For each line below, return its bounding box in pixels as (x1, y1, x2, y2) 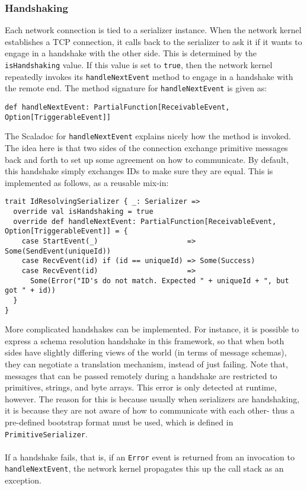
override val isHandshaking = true (13, 207, 153, 216)
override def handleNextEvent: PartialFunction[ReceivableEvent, (13, 217, 277, 226)
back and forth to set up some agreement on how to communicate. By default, (5, 153, 289, 165)
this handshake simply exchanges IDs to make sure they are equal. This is (5, 165, 273, 177)
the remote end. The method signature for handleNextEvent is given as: (5, 82, 267, 94)
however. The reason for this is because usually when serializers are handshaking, (5, 392, 300, 405)
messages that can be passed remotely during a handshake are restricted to (5, 369, 277, 382)
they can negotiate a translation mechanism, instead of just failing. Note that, (5, 357, 288, 370)
